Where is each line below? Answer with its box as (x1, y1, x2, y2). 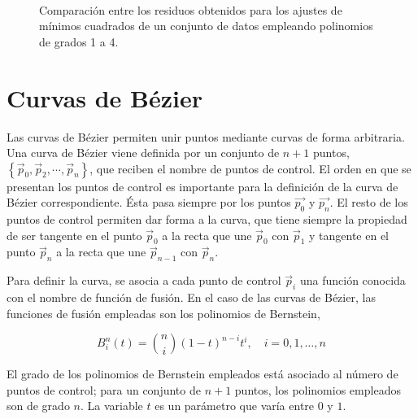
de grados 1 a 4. (39, 33, 119, 50)
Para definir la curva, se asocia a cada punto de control (7, 272, 281, 289)
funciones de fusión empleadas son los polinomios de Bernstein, (7, 304, 320, 321)
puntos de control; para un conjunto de (7, 381, 201, 398)
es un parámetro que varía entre (155, 397, 315, 414)
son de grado (7, 397, 70, 414)
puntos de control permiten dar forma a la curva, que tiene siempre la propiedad (7, 211, 407, 228)
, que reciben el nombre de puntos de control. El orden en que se (89, 159, 411, 177)
